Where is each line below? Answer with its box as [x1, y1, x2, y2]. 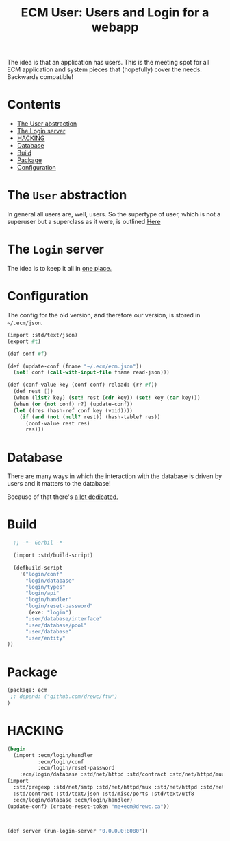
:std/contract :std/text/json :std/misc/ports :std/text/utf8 [13, 790, 194, 797]
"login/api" [25, 590, 60, 597]
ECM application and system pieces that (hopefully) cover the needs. [7, 65, 202, 74]
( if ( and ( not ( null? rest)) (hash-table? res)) [19, 414, 161, 420]
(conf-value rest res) [25, 420, 90, 427]
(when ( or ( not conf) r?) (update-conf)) [13, 401, 133, 407]
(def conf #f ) [7, 350, 48, 357]
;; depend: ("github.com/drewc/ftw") [10, 693, 118, 700]
